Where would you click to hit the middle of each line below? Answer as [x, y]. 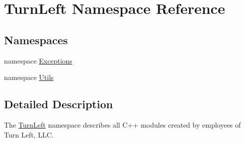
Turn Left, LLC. [29, 134]
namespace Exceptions [38, 60]
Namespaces [36, 39]
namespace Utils [29, 77]
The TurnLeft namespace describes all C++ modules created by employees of [122, 124]
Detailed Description [59, 104]
